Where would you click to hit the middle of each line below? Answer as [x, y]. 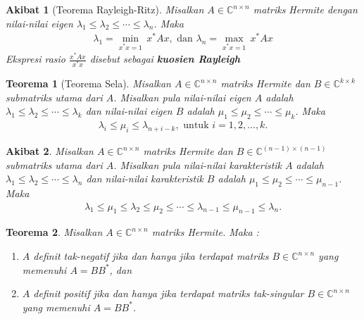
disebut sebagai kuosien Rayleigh [165, 59]
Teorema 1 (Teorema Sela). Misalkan [88, 83]
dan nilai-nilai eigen [129, 111]
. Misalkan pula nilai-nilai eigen [182, 97]
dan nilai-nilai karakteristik [145, 179]
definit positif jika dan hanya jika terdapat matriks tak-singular [169, 293]
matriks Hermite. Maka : [205, 232]
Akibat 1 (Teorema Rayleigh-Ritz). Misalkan [105, 9]
